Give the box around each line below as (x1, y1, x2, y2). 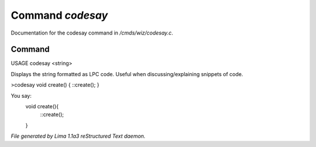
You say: (11, 92, 32, 99)
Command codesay (11, 9, 108, 22)
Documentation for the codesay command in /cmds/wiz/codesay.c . (11, 29, 174, 36)
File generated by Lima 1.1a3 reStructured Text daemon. (11, 132, 146, 140)
